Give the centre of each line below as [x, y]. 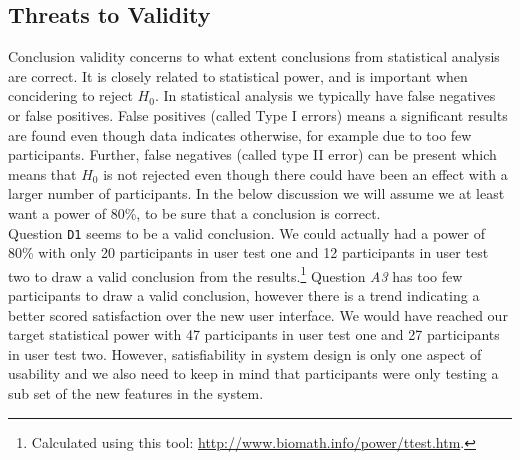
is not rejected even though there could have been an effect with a [305, 173]
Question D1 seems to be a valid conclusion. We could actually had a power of [247, 232]
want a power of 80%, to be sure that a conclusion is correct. [194, 212]
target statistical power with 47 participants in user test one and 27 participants [254, 334]
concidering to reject [70, 95]
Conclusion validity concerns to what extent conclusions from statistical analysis [254, 56]
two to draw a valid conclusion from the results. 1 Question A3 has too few [235, 274]
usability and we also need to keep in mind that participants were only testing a [253, 373]
